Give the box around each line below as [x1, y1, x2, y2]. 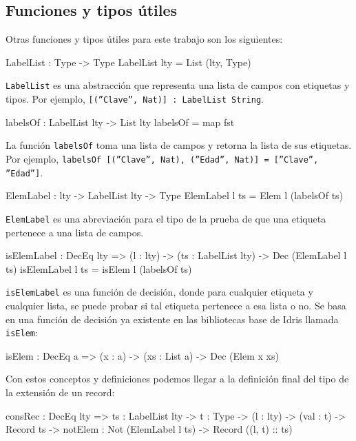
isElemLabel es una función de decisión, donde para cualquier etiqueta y [6, 285, 313, 299]
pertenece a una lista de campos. [6, 225, 144, 239]
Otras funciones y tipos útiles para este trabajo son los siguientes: [6, 32, 283, 46]
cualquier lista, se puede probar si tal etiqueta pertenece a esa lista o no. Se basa [6, 298, 346, 312]
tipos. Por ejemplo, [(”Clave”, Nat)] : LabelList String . [6, 92, 264, 106]
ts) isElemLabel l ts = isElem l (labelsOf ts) [6, 261, 192, 276]
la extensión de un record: [6, 384, 115, 399]
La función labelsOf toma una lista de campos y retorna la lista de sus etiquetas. [6, 138, 352, 152]
